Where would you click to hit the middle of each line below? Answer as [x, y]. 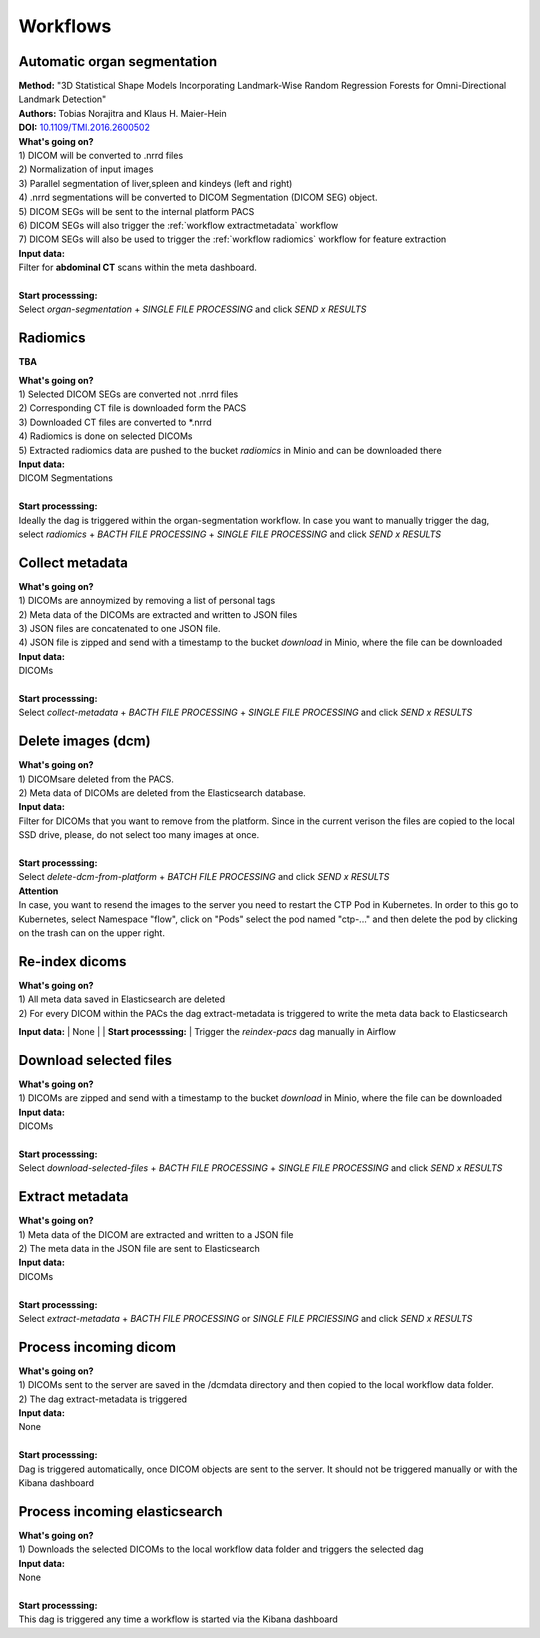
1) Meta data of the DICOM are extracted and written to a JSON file [156, 1234]
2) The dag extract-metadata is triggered [103, 1399]
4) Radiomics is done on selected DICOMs [105, 436]
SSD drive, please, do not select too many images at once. [139, 835]
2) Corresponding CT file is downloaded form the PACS [132, 408]
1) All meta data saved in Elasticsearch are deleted [122, 999]
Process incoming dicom [97, 1346]
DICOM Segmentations [66, 478]
